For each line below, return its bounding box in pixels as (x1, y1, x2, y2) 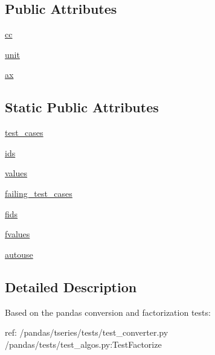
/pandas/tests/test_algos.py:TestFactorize (5, 337, 162, 350)
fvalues (5, 228, 30, 240)
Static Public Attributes (5, 98, 159, 117)
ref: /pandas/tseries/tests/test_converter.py (5, 326, 168, 339)
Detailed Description (5, 277, 137, 296)
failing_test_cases (5, 187, 72, 199)
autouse (5, 248, 33, 260)
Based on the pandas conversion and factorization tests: (5, 305, 211, 318)
